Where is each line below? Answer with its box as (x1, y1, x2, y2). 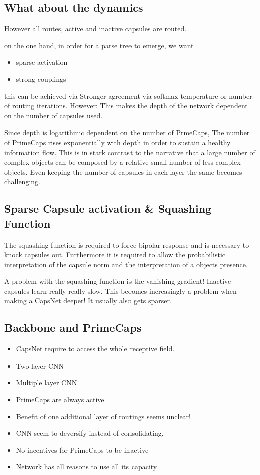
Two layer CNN (16, 360, 64, 371)
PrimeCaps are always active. (16, 394, 106, 405)
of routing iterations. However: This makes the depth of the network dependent (4, 100, 248, 111)
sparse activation (16, 57, 68, 67)
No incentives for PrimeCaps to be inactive (16, 444, 149, 455)
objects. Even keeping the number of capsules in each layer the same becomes (4, 166, 242, 177)
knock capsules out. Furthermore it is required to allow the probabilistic (4, 249, 225, 260)
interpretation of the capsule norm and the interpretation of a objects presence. (4, 259, 248, 269)
